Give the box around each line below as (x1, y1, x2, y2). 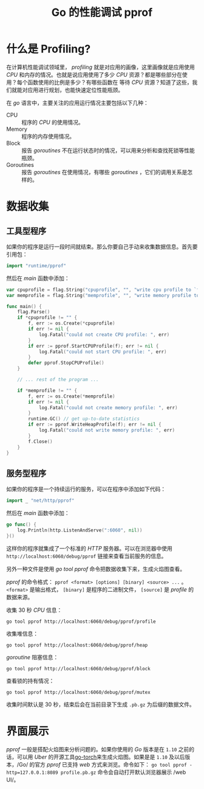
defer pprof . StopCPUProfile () (28, 360, 104, 366)
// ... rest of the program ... (17, 377, 99, 383)
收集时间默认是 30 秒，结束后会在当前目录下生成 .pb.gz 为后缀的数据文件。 (6, 701, 195, 708)
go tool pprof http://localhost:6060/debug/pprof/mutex (6, 689, 151, 695)
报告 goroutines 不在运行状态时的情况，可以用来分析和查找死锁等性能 (21, 147, 195, 154)
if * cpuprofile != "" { (17, 315, 78, 321)
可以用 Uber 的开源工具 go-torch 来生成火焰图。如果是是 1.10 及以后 (16, 753, 185, 760)
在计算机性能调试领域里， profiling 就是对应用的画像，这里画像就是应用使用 (6, 63, 195, 71)
